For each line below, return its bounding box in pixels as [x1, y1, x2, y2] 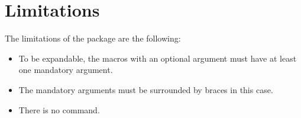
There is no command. [18, 103, 100, 116]
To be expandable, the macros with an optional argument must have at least [18, 52, 297, 64]
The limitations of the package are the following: [5, 32, 181, 44]
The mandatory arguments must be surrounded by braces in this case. [18, 83, 273, 95]
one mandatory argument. [18, 63, 113, 76]
